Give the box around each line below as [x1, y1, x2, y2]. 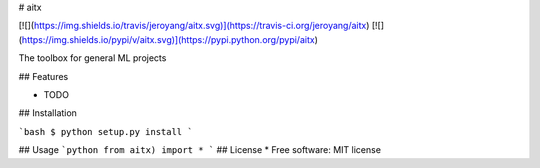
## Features [18, 70, 69, 82]
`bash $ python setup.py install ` [18, 126, 194, 137]
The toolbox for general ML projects [18, 52, 167, 64]
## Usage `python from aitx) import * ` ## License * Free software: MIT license [18, 144, 382, 156]
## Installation [18, 107, 77, 119]
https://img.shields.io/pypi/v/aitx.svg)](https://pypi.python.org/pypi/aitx [21, 33, 315, 45]
